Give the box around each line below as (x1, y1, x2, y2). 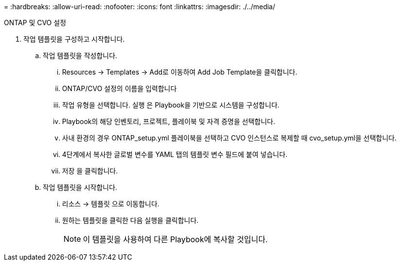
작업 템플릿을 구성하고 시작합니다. (23, 35, 125, 43)
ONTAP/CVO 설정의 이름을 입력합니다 (62, 84, 177, 93)
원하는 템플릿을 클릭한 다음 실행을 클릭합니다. (62, 216, 199, 224)
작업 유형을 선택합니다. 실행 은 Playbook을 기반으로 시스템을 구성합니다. (62, 101, 280, 109)
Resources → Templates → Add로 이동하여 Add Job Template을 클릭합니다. (62, 68, 298, 76)
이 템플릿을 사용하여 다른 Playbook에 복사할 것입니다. (83, 234, 268, 244)
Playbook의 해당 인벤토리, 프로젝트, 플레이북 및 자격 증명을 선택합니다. (62, 117, 275, 125)
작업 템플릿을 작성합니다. (43, 51, 117, 60)
